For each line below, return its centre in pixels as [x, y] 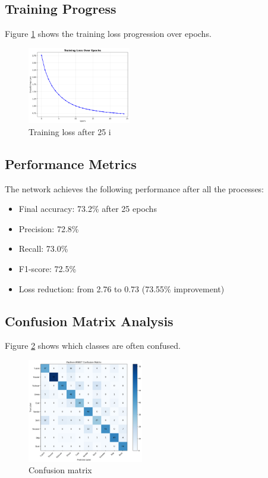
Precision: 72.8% [49, 228]
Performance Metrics [71, 163]
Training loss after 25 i [70, 131]
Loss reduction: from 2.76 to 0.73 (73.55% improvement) [122, 288]
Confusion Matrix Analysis [89, 321]
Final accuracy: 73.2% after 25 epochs [88, 209]
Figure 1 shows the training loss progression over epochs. [108, 34]
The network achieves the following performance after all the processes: [135, 188]
